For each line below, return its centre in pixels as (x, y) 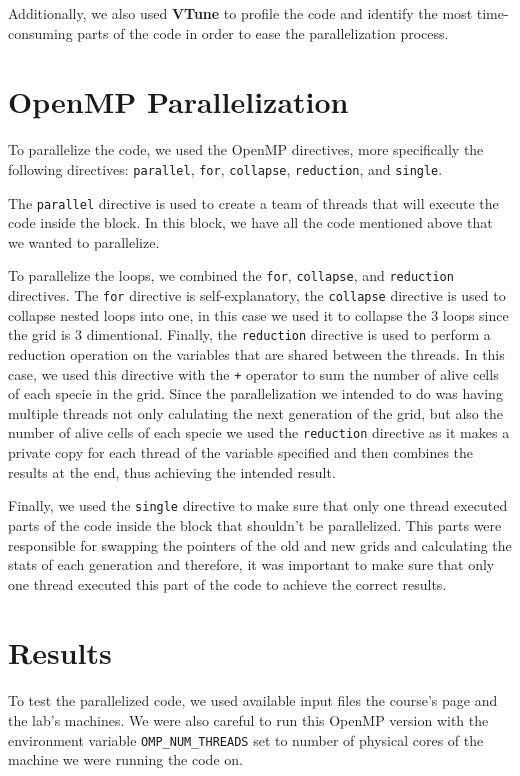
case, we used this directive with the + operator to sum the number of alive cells (253, 373)
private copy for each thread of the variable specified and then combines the (241, 452)
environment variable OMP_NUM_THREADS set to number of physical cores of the (246, 739)
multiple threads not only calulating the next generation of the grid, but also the (255, 412)
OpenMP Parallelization (178, 101)
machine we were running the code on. (125, 759)
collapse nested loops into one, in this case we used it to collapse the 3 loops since (258, 314)
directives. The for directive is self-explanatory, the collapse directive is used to (257, 295)
